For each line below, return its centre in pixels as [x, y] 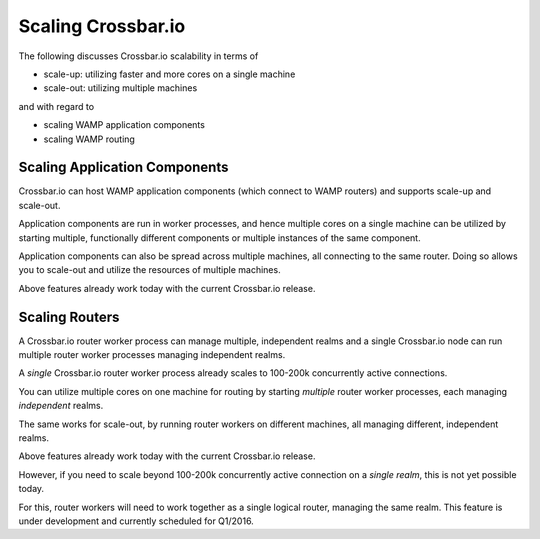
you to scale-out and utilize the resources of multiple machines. [149, 270]
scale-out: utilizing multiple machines [120, 88]
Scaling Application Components [123, 167]
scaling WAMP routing [89, 139]
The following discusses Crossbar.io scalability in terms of [138, 56]
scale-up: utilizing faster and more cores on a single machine [169, 74]
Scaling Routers [69, 316]
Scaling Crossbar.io [102, 26]
